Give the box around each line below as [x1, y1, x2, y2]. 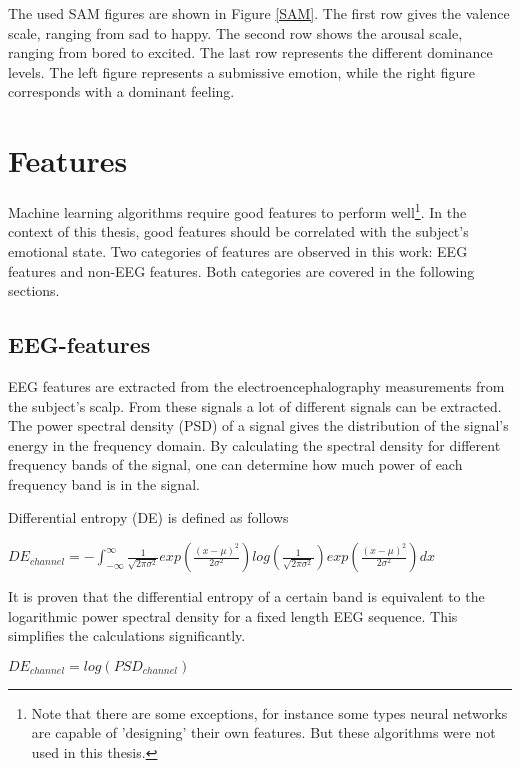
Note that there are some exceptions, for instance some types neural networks [31, 702, 508, 723]
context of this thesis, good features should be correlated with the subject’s [8, 221, 469, 242]
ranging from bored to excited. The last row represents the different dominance [8, 42, 493, 63]
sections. [8, 280, 60, 301]
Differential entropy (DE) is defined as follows [8, 507, 289, 528]
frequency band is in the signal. [8, 473, 200, 494]
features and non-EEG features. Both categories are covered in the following [8, 260, 475, 281]
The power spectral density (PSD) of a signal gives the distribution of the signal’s [8, 415, 509, 436]
